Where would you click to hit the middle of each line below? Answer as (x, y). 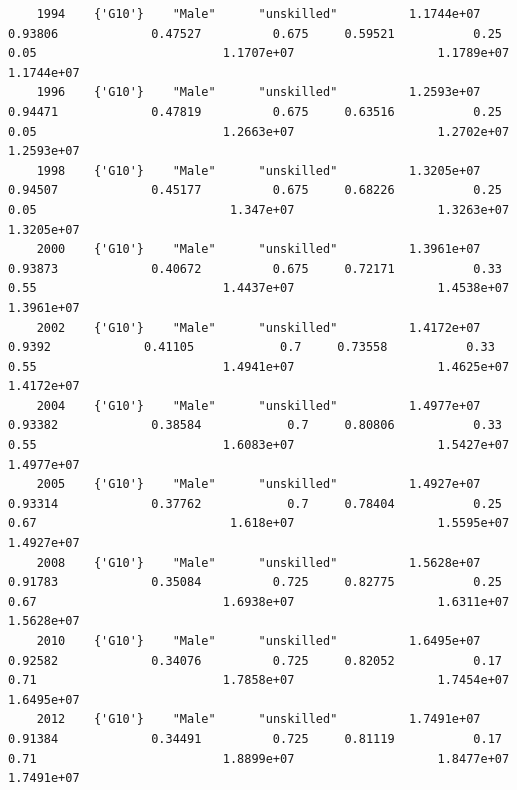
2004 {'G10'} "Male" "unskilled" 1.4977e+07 (258, 405)
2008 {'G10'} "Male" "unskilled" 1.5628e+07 (258, 562)
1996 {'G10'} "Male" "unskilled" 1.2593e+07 (258, 92)
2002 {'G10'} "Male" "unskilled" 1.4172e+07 (258, 327)
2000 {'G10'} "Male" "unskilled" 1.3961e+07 (258, 249)
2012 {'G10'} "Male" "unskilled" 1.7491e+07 (258, 719)
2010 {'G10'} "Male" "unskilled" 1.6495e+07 (258, 641)
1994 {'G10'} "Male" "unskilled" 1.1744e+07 (258, 14)
